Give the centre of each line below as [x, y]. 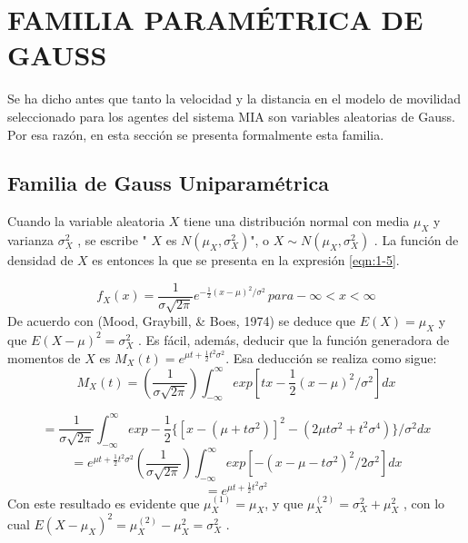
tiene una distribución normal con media [297, 221]
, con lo [424, 503]
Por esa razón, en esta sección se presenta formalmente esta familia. [196, 134]
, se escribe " [112, 240]
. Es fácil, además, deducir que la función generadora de [294, 339]
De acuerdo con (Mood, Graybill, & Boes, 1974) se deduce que [181, 321]
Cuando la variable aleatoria [86, 221]
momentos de [44, 357]
